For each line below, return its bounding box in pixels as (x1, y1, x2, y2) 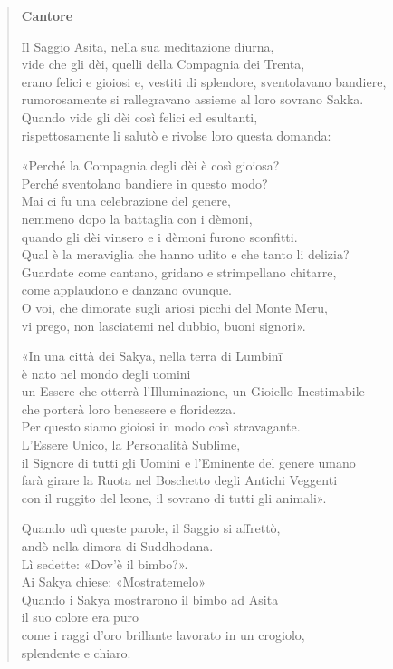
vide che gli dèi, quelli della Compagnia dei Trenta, (21, 54, 305, 73)
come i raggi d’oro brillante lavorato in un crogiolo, (21, 625, 305, 644)
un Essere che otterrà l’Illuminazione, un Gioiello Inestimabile (21, 382, 365, 401)
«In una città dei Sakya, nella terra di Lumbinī (21, 346, 283, 365)
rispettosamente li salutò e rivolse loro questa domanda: (21, 125, 331, 144)
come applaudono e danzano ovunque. (21, 280, 232, 299)
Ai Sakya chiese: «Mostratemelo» (21, 572, 206, 591)
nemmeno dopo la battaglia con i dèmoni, (21, 208, 253, 228)
